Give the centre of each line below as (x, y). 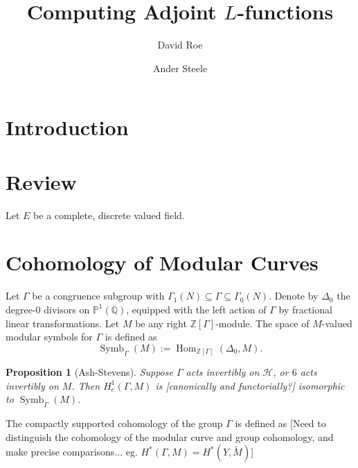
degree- (21, 309)
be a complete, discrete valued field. (109, 215)
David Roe (180, 45)
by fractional (305, 309)
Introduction (67, 127)
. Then (86, 385)
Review (41, 181)
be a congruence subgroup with (98, 296)
